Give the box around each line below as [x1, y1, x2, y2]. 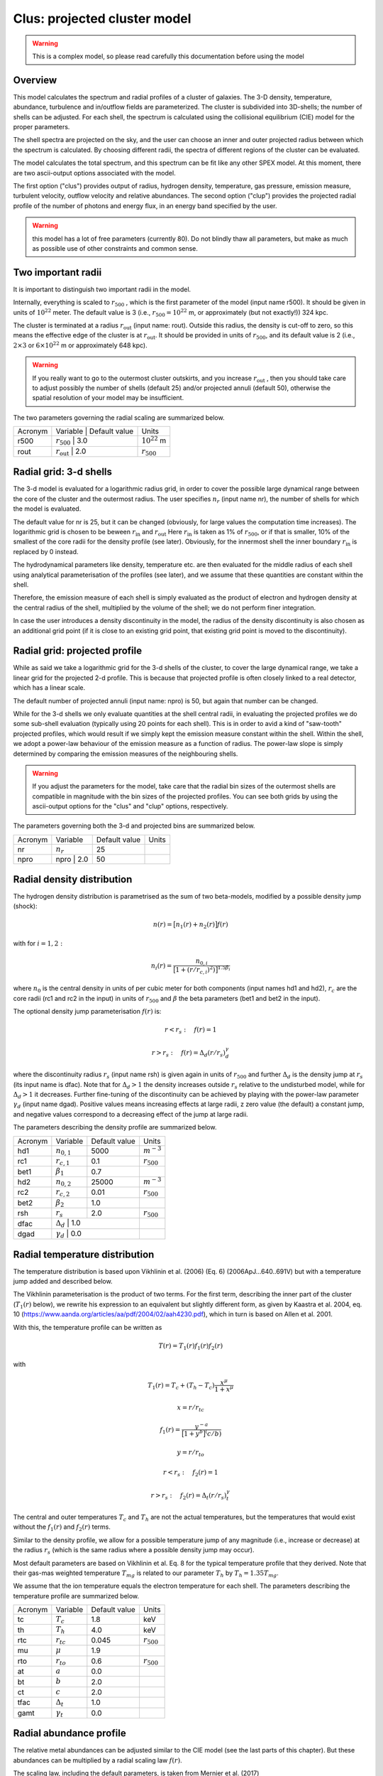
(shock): [13, 902, 38, 911]
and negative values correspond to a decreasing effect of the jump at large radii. [13, 1110, 248, 1118]
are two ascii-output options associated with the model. [13, 168, 177, 177]
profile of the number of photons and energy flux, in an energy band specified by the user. [13, 201, 277, 210]
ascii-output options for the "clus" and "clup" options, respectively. [32, 802, 228, 811]
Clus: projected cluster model [13, 11, 191, 26]
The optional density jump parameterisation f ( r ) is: [13, 1007, 162, 1016]
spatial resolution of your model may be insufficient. [32, 394, 184, 402]
